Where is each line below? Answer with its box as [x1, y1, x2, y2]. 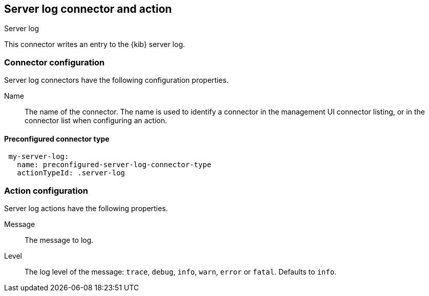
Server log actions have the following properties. [4, 204, 168, 213]
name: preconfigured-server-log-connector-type [17, 161, 211, 169]
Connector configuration [4, 57, 105, 67]
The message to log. [25, 236, 94, 245]
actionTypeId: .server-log [17, 169, 125, 177]
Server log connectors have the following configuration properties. [4, 76, 229, 85]
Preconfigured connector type [4, 134, 110, 143]
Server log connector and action [4, 3, 172, 15]
